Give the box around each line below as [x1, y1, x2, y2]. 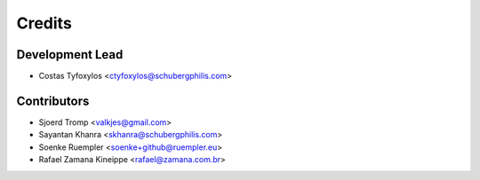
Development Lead [16, 47, 124, 62]
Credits [16, 13, 73, 33]
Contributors [16, 93, 90, 108]
